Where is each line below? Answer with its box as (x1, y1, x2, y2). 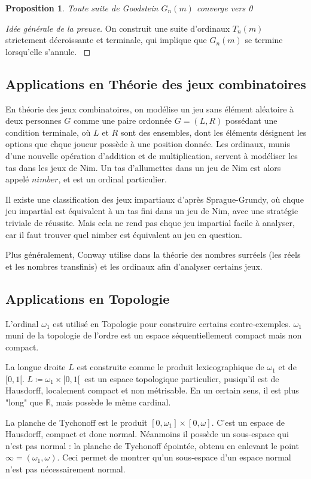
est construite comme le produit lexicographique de (77, 361, 264, 373)
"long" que (5, 396, 43, 408)
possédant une (225, 114, 278, 127)
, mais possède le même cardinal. (50, 396, 171, 408)
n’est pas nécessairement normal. (5, 463, 126, 475)
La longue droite (5, 361, 66, 373)
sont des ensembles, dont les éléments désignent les (120, 126, 307, 138)
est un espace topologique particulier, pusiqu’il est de (84, 372, 279, 385)
